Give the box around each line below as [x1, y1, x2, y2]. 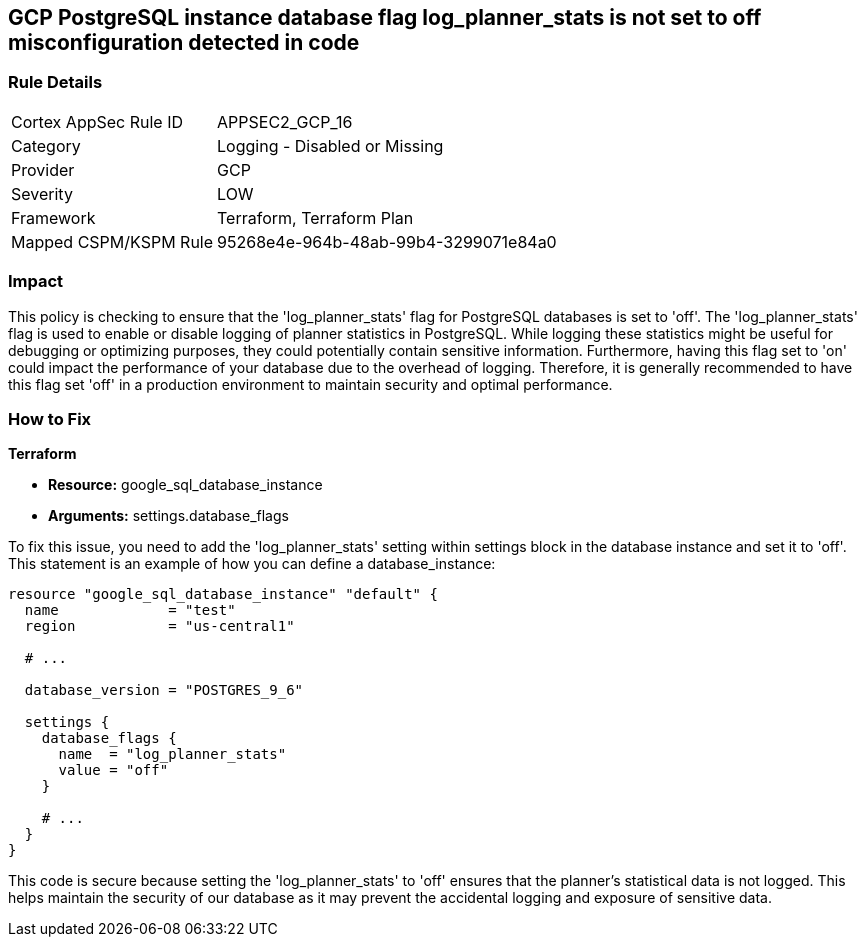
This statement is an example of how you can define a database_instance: [8, 555, 496, 573]
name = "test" [24, 602, 236, 619]
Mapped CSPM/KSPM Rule [11, 231, 214, 252]
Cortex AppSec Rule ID [11, 111, 184, 132]
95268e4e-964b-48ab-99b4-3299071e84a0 [217, 231, 557, 252]
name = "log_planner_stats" [58, 746, 287, 763]
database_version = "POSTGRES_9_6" [24, 682, 304, 699]
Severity [11, 183, 73, 204]
